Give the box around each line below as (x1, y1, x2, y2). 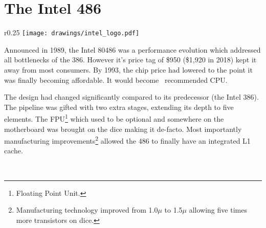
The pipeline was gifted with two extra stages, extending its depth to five (4, 101, 234, 112)
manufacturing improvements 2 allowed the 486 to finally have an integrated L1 (4, 134, 251, 146)
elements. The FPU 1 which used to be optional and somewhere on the (4, 112, 224, 124)
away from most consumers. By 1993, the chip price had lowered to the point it (4, 64, 253, 75)
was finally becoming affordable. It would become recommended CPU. (4, 74, 228, 85)
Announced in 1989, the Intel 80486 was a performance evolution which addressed (4, 44, 261, 55)
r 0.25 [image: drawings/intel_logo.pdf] (4, 27, 140, 38)
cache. (4, 145, 23, 156)
